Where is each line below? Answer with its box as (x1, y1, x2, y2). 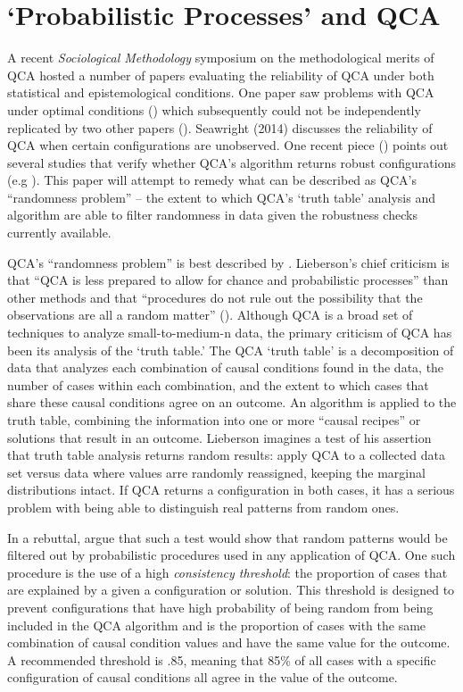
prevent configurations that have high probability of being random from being (7, 597, 434, 616)
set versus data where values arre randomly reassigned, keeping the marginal (7, 463, 426, 481)
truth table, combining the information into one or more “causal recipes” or (7, 411, 421, 429)
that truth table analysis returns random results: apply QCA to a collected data (7, 446, 445, 464)
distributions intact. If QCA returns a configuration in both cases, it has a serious (7, 480, 455, 499)
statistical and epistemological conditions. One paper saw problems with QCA (7, 83, 434, 102)
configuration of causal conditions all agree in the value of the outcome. (7, 668, 398, 687)
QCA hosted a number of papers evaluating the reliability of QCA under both (7, 65, 434, 84)
